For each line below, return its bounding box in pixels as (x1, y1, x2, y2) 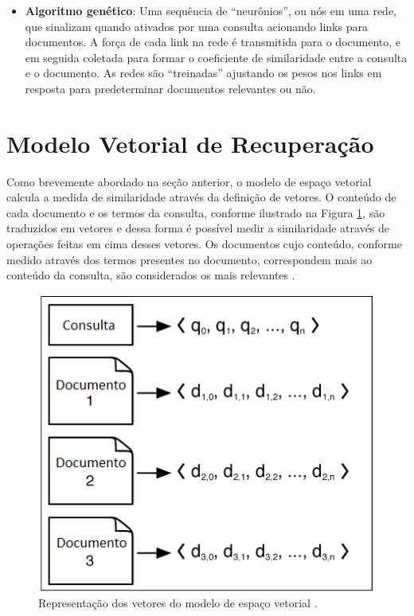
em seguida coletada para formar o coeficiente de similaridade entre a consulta (25, 49, 408, 65)
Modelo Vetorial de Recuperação (6, 127, 374, 159)
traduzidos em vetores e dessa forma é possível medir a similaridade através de (6, 220, 390, 236)
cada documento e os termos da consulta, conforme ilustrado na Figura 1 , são (6, 204, 385, 220)
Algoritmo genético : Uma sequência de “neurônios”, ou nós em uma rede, (25, 2, 397, 18)
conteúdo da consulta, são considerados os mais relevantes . (6, 267, 295, 283)
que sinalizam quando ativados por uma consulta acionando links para (25, 18, 368, 34)
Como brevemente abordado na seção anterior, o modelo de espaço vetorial (6, 173, 372, 189)
